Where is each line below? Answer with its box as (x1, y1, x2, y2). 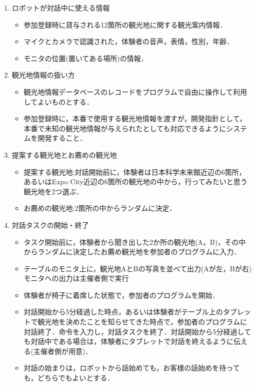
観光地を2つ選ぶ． (23, 186, 83, 196)
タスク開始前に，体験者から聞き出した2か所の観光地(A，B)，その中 (23, 236, 246, 247)
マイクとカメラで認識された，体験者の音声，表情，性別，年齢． (23, 36, 234, 47)
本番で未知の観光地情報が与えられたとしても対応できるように (23, 123, 226, 133)
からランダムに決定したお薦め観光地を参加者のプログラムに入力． (23, 246, 241, 257)
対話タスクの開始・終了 (11, 219, 89, 230)
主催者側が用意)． (33, 345, 92, 356)
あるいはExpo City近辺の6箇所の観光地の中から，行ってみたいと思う (23, 176, 247, 187)
